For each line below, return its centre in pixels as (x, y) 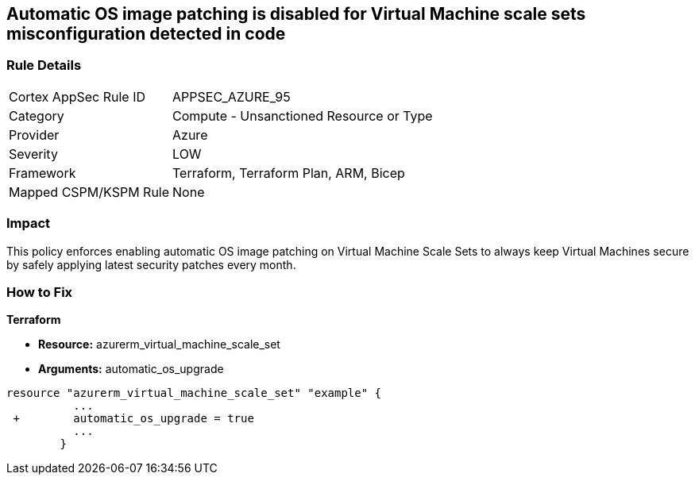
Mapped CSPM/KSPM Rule (89, 192)
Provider (34, 135)
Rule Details (44, 65)
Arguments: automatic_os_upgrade (131, 369)
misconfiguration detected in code (146, 34)
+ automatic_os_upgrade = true (133, 419)
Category (37, 115)
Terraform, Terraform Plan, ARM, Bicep (289, 173)
